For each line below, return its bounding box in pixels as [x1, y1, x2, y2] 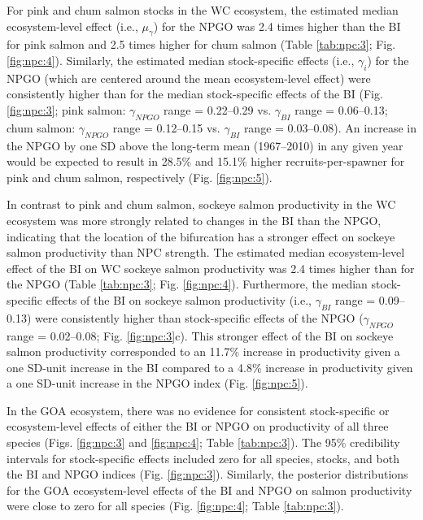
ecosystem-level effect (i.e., [7, 17, 138, 34]
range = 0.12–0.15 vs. [112, 119, 220, 136]
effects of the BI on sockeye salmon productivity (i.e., [46, 291, 312, 308]
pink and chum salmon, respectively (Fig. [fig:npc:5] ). [7, 168, 273, 185]
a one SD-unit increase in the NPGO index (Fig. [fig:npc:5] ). [7, 375, 308, 392]
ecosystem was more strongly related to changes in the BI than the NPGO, [7, 211, 382, 228]
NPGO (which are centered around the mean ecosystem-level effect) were [7, 69, 371, 86]
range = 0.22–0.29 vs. [164, 101, 272, 118]
